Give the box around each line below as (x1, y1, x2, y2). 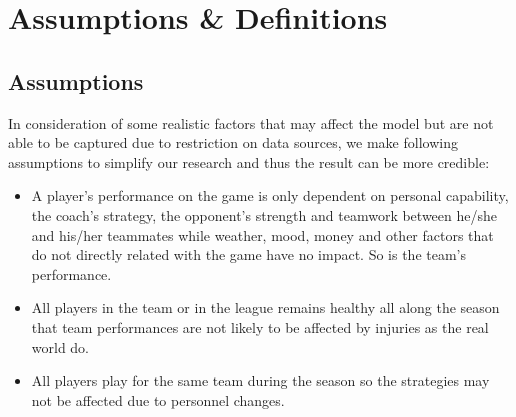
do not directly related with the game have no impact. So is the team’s (31, 244, 466, 265)
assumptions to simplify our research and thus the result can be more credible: (8, 151, 490, 172)
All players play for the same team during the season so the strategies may (31, 370, 490, 391)
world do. (31, 336, 90, 357)
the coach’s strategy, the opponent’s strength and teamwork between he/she (31, 204, 497, 225)
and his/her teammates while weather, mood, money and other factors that (31, 224, 494, 245)
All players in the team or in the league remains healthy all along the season (31, 297, 500, 318)
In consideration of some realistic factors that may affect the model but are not (8, 112, 494, 133)
